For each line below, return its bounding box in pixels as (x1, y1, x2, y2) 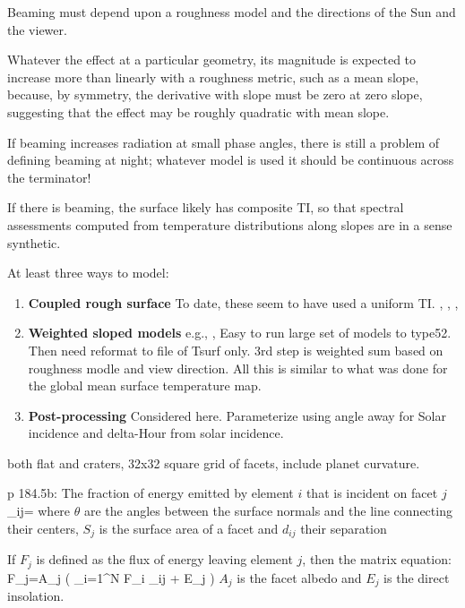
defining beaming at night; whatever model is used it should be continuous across (7, 150, 454, 169)
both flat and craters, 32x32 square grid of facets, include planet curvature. (7, 453, 420, 472)
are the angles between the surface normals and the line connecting (83, 501, 452, 520)
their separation (300, 518, 387, 537)
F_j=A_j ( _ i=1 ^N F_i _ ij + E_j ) (7, 568, 215, 587)
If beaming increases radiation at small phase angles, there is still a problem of (7, 133, 440, 151)
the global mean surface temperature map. (28, 376, 262, 395)
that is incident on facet (306, 484, 438, 502)
